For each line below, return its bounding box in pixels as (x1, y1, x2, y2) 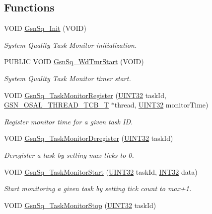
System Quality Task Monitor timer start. (4, 73, 131, 83)
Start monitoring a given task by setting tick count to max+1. (4, 183, 192, 194)
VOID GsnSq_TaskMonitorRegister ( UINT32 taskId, (4, 90, 166, 100)
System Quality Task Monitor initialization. (4, 39, 137, 50)
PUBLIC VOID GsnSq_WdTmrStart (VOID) (4, 56, 144, 67)
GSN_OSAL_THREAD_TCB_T (4, 100, 109, 110)
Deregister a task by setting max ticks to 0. (4, 149, 134, 160)
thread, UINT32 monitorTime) (114, 100, 209, 110)
